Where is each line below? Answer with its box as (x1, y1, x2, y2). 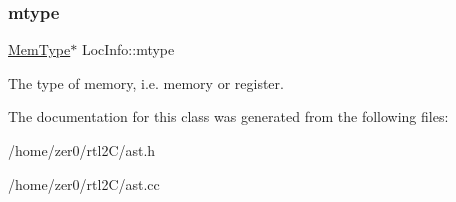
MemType (8, 39, 71, 60)
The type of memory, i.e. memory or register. (8, 72, 284, 93)
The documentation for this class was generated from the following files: (8, 106, 449, 127)
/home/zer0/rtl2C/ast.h (8, 140, 156, 160)
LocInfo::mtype (81, 39, 175, 60)
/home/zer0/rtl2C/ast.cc (8, 173, 160, 194)
